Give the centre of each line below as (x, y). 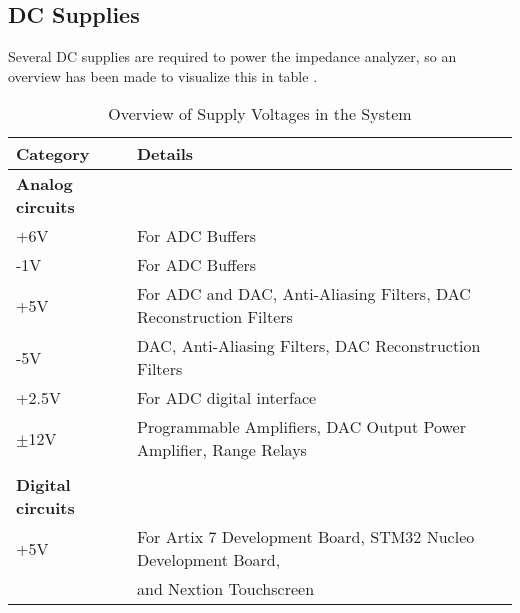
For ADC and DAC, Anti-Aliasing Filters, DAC (304, 294)
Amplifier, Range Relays (222, 450)
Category (53, 154)
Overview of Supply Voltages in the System (260, 114)
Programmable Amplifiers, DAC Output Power (301, 427)
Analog (44, 184)
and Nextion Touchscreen (226, 589)
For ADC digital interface (227, 398)
